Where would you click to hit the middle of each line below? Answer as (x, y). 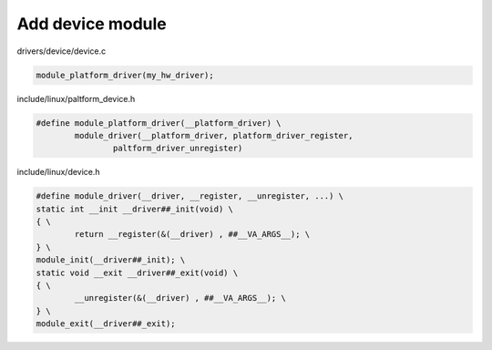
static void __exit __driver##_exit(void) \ (137, 273)
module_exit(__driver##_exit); (106, 324)
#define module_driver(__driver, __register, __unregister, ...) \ (190, 196)
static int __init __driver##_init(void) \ (135, 209)
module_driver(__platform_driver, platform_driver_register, (214, 135)
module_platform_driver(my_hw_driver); (125, 75)
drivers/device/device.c (61, 51)
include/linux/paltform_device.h (76, 98)
